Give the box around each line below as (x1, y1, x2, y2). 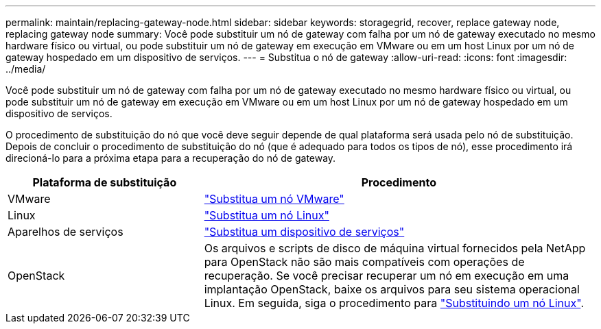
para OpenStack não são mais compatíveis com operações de (204, 255, 525, 269)
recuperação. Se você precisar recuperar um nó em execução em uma (204, 269, 569, 282)
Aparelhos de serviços (8, 225, 123, 239)
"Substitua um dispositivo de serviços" (204, 225, 405, 239)
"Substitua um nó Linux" (204, 208, 329, 222)
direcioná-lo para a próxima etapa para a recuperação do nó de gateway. (5, 152, 336, 164)
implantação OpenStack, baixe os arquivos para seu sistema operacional (204, 282, 580, 296)
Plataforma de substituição (32, 175, 177, 189)
